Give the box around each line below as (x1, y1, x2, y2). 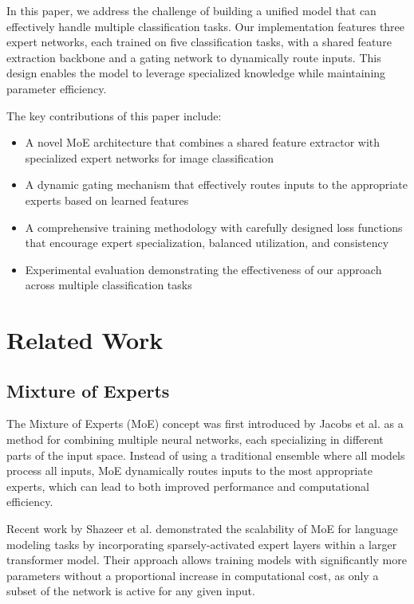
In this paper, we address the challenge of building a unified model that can (6, 2, 377, 18)
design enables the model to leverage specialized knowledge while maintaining (6, 65, 386, 81)
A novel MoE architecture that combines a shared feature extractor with (25, 134, 380, 151)
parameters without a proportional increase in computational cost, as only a (6, 567, 379, 583)
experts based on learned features (25, 191, 189, 208)
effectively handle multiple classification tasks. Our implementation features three (6, 18, 405, 34)
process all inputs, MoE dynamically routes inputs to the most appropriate (6, 462, 373, 479)
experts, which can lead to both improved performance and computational (6, 477, 369, 494)
